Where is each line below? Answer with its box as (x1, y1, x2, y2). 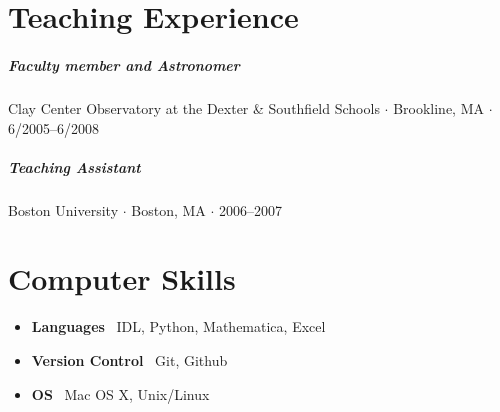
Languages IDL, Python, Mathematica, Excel (31, 316, 326, 337)
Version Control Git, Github (31, 350, 228, 370)
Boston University (8, 199, 119, 220)
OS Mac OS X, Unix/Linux (31, 383, 210, 404)
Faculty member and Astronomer (8, 54, 240, 75)
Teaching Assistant (8, 156, 141, 177)
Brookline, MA (393, 97, 484, 118)
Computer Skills (8, 258, 236, 299)
